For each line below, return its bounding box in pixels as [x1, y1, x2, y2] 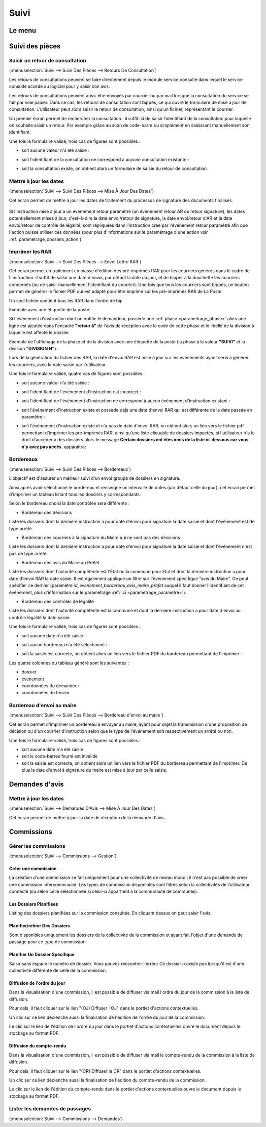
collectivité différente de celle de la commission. [9, 967, 107, 973]
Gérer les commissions [9, 842, 66, 849]
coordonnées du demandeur [21, 682, 80, 689]
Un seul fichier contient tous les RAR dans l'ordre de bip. [9, 297, 124, 303]
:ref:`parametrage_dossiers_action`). [9, 236, 83, 242]
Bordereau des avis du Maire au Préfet [21, 560, 100, 566]
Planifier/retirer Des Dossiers [9, 923, 70, 929]
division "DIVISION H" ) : [9, 345, 59, 351]
